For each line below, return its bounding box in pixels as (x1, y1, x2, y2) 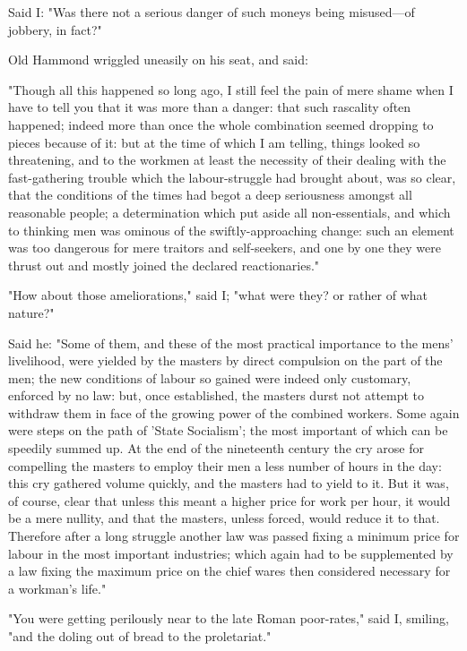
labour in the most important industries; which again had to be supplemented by (8, 544, 454, 562)
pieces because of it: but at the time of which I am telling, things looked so (8, 133, 420, 151)
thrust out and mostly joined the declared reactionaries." (8, 255, 320, 274)
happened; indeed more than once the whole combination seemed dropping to (8, 115, 434, 133)
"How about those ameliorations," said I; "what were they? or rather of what (8, 286, 428, 304)
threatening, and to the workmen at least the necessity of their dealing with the (8, 150, 446, 169)
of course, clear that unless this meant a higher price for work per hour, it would (8, 491, 451, 510)
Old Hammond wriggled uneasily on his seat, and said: (8, 50, 308, 69)
